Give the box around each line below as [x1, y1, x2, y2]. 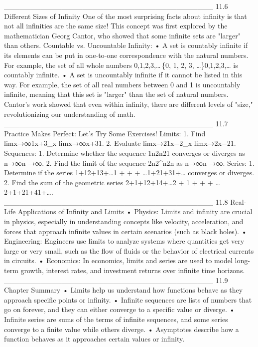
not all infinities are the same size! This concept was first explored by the [4, 20, 228, 31]
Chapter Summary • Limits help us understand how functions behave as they [4, 285, 243, 295]
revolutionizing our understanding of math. [4, 108, 135, 119]
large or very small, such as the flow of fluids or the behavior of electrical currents [4, 245, 254, 256]
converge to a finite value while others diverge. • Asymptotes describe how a [4, 324, 239, 334]
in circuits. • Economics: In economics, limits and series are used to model [4, 255, 233, 266]
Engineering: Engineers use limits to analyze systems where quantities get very [4, 236, 245, 246]
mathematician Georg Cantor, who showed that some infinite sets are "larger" [4, 30, 241, 40]
